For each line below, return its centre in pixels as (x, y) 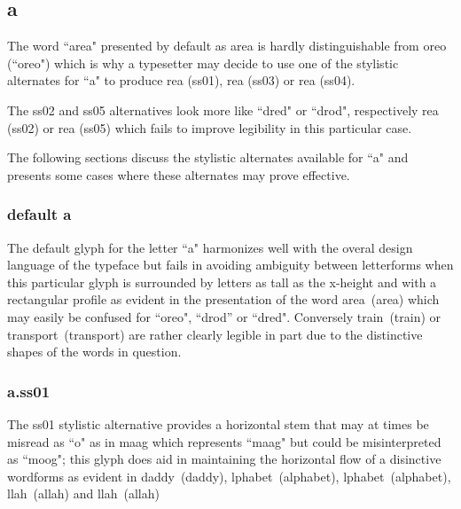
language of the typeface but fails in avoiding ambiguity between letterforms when (230, 265)
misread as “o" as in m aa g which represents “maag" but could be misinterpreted (224, 441)
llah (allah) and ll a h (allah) (83, 493)
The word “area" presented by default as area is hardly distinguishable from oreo (227, 46)
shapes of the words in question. (94, 352)
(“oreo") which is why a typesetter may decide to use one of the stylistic (203, 63)
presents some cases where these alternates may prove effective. (179, 174)
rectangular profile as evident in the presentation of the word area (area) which (223, 299)
